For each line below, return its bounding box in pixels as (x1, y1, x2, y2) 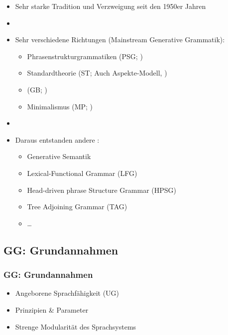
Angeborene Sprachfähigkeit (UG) (15, 288, 119, 298)
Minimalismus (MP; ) (27, 101, 93, 111)
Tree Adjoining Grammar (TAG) (27, 201, 127, 212)
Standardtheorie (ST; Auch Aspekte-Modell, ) (27, 68, 167, 78)
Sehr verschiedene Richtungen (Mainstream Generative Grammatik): (15, 34, 225, 45)
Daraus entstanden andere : (15, 134, 100, 145)
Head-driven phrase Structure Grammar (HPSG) (27, 184, 176, 195)
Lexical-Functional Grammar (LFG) (27, 167, 137, 178)
